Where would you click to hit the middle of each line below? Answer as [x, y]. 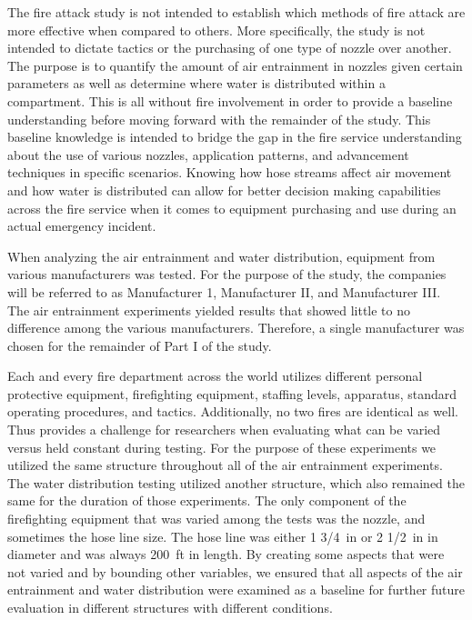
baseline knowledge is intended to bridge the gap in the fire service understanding [235, 137]
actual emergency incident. [82, 226]
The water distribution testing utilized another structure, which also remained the [236, 482]
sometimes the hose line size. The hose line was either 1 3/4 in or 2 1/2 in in [223, 536]
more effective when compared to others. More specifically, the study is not [216, 30]
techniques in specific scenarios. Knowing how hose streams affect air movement [230, 172]
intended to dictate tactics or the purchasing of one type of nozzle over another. [230, 48]
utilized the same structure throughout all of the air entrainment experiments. [225, 465]
